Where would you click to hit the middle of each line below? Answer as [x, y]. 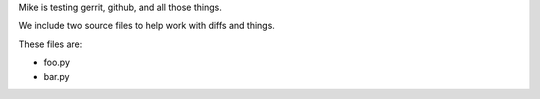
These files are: [50, 44]
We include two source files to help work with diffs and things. [146, 26]
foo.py [56, 62]
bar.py [56, 76]
